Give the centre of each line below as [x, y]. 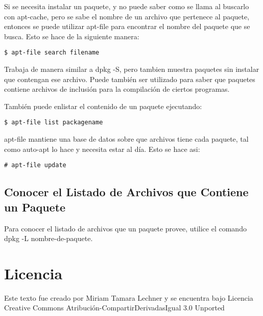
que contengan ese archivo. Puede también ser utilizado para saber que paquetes [130, 79]
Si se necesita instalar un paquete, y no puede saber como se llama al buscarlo [127, 6]
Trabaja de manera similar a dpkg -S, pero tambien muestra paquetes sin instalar [132, 69]
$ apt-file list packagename [54, 123]
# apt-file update [35, 165]
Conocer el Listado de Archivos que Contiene [126, 192]
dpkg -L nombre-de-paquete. [49, 238]
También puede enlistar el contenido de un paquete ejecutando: [103, 106]
